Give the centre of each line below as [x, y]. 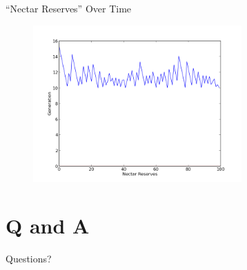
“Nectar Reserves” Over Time [69, 8]
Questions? [29, 259]
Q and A [48, 226]
